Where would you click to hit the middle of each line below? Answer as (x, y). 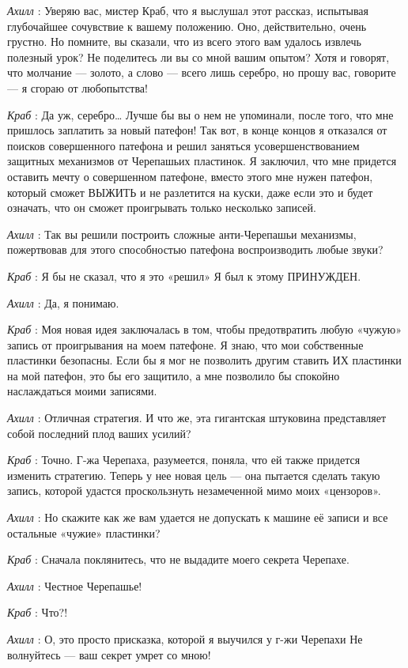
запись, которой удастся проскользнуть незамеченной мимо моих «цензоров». (194, 491)
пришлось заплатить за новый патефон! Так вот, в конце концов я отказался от (197, 130)
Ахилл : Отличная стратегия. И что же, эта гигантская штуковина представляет (197, 418)
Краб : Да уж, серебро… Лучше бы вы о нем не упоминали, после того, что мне (200, 114)
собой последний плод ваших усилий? (99, 433)
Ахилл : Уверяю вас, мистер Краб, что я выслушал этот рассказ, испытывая (188, 10)
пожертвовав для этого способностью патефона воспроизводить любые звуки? (195, 249)
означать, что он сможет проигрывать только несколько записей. (162, 208)
